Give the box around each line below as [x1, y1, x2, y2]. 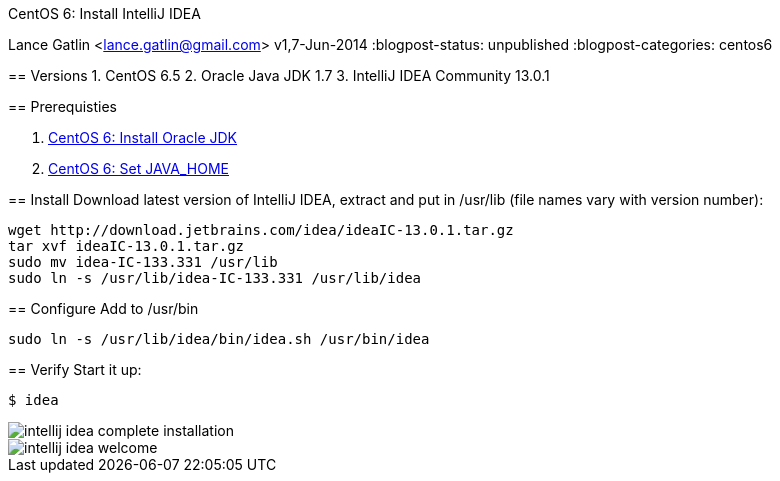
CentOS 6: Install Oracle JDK [48, 129, 237, 146]
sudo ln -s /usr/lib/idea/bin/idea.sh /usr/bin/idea [8, 331, 430, 347]
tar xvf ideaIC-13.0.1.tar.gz [8, 238, 245, 254]
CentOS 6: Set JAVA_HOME [48, 160, 229, 177]
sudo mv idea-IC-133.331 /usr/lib [8, 254, 278, 270]
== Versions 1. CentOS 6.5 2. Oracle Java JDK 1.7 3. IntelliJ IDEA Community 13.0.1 [8, 67, 550, 84]
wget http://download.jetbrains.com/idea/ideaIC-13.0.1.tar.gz [8, 222, 514, 238]
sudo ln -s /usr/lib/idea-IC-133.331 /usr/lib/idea [8, 270, 422, 286]
